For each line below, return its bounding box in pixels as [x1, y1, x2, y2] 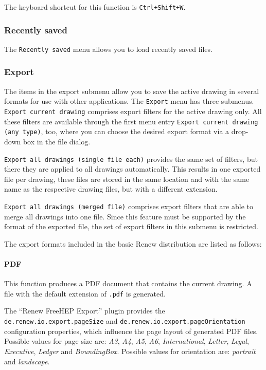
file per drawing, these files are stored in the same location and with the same [4, 173, 250, 184]
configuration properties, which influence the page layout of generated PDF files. [4, 325, 258, 336]
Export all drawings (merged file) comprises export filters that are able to [4, 201, 253, 211]
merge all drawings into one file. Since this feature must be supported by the [4, 211, 246, 221]
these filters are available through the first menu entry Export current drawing [4, 116, 258, 126]
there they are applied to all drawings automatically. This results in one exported [4, 163, 261, 174]
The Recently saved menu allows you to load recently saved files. [4, 43, 212, 54]
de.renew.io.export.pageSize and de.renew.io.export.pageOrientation [4, 316, 245, 326]
